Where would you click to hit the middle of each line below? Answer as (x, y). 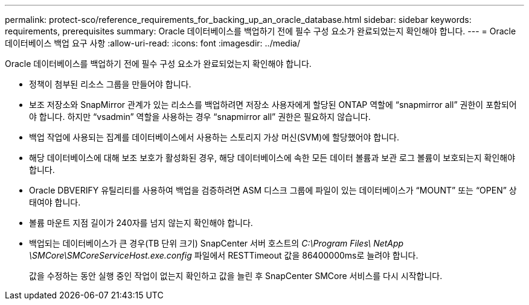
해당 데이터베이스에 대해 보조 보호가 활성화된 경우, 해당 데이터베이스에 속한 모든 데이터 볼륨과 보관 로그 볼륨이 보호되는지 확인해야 (272, 158)
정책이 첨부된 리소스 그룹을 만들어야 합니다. (110, 84)
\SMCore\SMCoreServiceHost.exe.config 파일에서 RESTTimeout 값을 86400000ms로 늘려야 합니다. (224, 255)
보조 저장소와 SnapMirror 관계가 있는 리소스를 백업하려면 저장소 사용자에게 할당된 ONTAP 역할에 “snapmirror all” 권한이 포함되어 (273, 105)
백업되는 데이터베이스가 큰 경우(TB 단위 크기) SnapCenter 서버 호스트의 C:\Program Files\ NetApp (216, 243)
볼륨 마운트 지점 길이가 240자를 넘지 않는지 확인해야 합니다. (141, 223)
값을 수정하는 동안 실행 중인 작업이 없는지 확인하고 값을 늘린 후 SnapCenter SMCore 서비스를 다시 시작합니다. (236, 276)
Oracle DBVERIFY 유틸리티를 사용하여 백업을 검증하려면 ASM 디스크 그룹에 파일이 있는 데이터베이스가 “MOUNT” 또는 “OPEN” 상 (273, 190)
